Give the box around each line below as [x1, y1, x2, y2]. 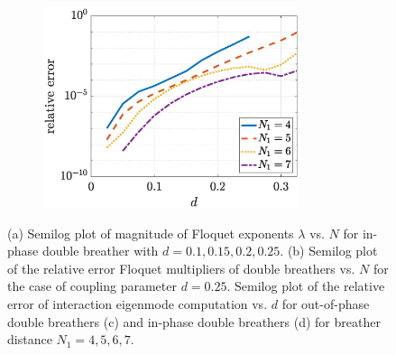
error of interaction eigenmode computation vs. [7, 294, 268, 313]
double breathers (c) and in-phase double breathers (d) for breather [7, 312, 381, 331]
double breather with [41, 241, 159, 260]
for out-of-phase [281, 294, 370, 313]
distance [7, 330, 52, 349]
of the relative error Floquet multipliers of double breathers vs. [7, 258, 355, 277]
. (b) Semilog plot [280, 241, 378, 260]
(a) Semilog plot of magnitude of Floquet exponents [7, 223, 294, 242]
